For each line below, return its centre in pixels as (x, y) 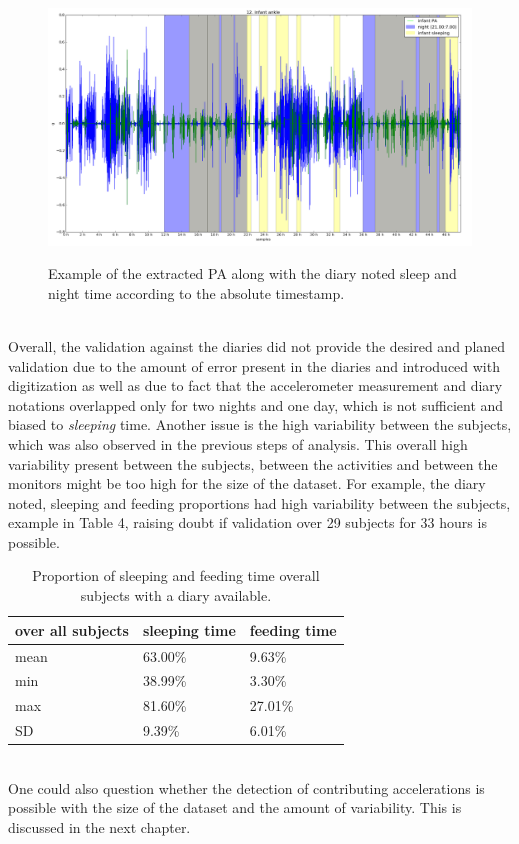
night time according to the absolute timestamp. (196, 292)
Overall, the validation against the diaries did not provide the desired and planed (257, 345)
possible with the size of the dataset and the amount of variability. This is (235, 807)
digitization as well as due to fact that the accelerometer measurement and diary (255, 385)
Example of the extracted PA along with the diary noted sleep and (252, 273)
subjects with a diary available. (176, 595)
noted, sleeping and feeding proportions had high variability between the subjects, (259, 502)
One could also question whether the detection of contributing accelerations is (246, 787)
